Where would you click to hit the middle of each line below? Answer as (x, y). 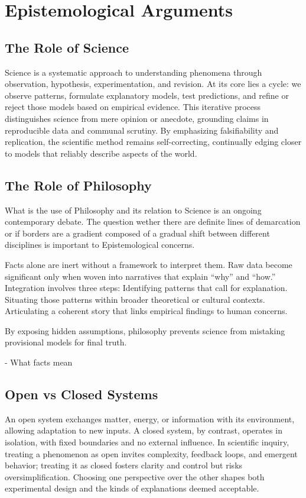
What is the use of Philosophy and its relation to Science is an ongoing (133, 210)
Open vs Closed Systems (82, 394)
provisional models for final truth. (66, 342)
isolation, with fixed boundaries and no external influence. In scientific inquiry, (147, 442)
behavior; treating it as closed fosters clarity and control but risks (124, 465)
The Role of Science (67, 47)
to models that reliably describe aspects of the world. (101, 153)
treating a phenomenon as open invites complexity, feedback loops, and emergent (151, 453)
